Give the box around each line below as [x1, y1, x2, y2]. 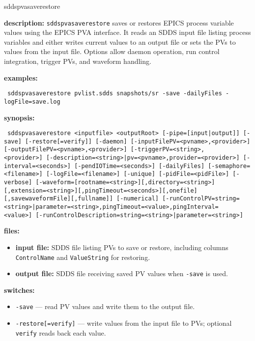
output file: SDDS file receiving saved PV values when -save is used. [15, 268, 228, 279]
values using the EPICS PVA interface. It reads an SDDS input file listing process [4, 27, 251, 37]
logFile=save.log [4, 98, 60, 105]
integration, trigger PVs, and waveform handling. [4, 56, 151, 66]
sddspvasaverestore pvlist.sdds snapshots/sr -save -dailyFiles [7, 90, 222, 97]
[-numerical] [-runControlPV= [116, 195, 215, 202]
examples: [4, 72, 38, 83]
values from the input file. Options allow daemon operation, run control [4, 46, 220, 57]
